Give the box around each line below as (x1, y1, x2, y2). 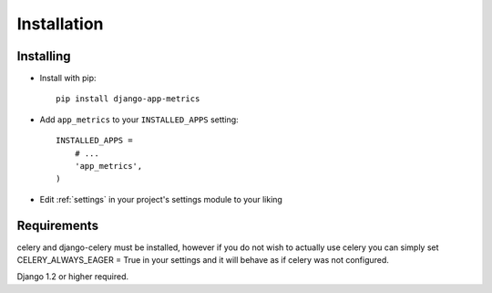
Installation (16, 14, 104, 34)
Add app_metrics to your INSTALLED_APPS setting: (39, 114, 239, 125)
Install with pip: (39, 73, 97, 84)
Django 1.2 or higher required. (16, 271, 129, 282)
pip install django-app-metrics (56, 94, 200, 104)
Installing (16, 48, 72, 64)
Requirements (16, 217, 99, 233)
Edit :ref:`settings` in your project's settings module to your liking (39, 194, 282, 204)
